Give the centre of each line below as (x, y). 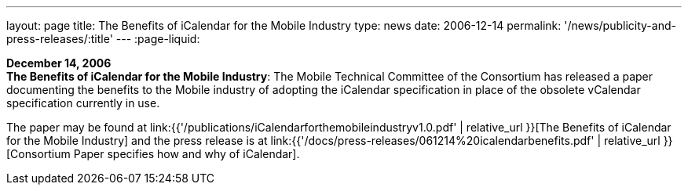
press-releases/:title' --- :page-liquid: (103, 39)
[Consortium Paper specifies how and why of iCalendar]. (153, 154)
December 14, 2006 (59, 63)
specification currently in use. (83, 103)
